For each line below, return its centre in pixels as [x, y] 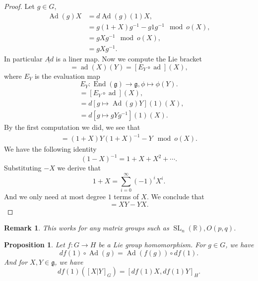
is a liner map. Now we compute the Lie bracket [129, 58]
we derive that [79, 168]
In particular [23, 58]
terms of [126, 197]
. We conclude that [175, 197]
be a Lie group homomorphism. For [152, 244]
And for [16, 261]
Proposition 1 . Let [34, 244]
